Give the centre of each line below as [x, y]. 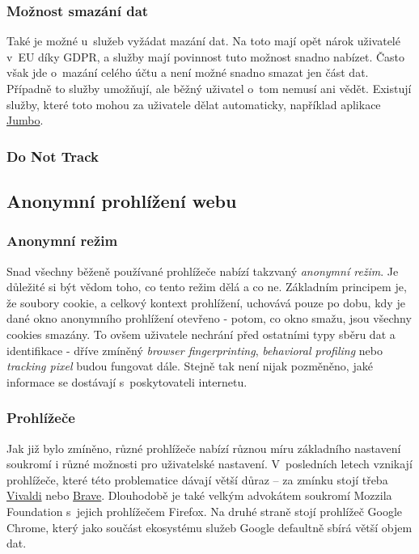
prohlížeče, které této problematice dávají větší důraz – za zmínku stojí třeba [197, 479]
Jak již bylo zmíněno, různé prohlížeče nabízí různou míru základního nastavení [204, 448]
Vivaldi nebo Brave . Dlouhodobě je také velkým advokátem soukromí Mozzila [199, 495]
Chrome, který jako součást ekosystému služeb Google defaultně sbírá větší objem [209, 527]
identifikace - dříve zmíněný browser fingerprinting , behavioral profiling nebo [195, 350]
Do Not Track [53, 156]
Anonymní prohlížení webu [122, 201]
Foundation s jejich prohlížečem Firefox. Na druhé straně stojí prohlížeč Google [205, 511]
